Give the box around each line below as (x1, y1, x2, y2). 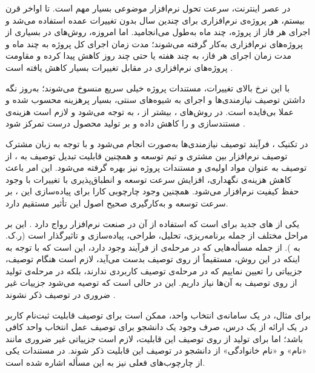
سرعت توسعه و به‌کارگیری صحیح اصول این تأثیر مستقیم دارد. (5, 196, 228, 209)
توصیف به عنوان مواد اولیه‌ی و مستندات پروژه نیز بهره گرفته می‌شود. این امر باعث (5, 161, 307, 174)
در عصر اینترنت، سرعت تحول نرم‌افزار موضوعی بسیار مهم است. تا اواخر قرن (5, 2, 291, 14)
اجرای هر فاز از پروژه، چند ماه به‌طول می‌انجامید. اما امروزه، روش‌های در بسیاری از (5, 25, 310, 38)
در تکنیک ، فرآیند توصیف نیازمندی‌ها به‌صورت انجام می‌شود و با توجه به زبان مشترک (5, 137, 308, 150)
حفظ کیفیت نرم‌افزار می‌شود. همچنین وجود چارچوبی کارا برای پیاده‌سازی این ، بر (5, 185, 299, 197)
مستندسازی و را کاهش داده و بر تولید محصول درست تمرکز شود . (5, 117, 245, 130)
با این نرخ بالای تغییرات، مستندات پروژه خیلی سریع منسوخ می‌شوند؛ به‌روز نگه (5, 81, 290, 94)
